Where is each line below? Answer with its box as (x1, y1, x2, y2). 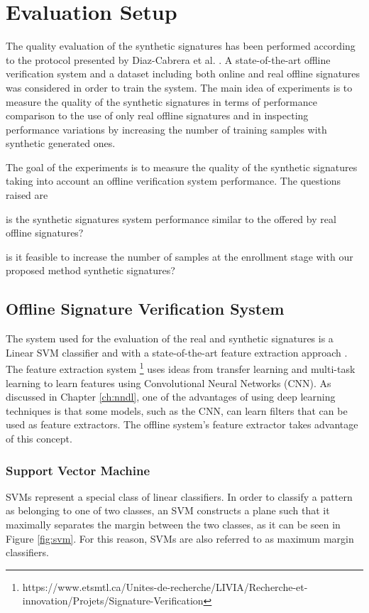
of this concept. (6, 431, 72, 446)
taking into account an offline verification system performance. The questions (6, 173, 341, 188)
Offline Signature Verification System (6, 298, 285, 320)
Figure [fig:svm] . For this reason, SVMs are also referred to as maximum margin (6, 531, 354, 546)
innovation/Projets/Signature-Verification (22, 593, 204, 608)
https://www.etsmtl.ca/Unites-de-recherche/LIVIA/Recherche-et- (22, 579, 308, 594)
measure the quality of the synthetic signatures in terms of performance (6, 94, 317, 109)
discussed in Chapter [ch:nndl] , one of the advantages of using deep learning (6, 389, 336, 404)
